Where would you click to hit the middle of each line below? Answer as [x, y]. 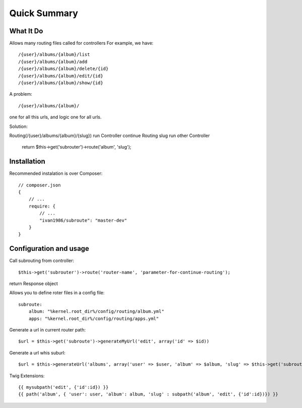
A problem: [21, 94]
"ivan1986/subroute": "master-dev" [83, 220]
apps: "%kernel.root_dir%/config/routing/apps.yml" [94, 318]
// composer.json [40, 185]
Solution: [18, 126]
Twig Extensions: [27, 376]
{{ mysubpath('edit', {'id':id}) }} [63, 387]
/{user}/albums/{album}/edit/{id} [61, 76]
